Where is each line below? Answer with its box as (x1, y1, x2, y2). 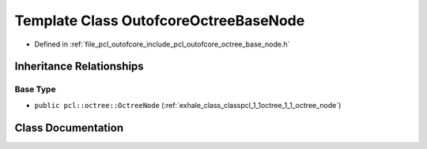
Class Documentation (14, 121, 124, 134)
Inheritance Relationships (14, 60, 144, 73)
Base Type (14, 84, 56, 95)
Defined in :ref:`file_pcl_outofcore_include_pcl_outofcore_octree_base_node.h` (34, 39, 290, 49)
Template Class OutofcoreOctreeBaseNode (14, 12, 305, 29)
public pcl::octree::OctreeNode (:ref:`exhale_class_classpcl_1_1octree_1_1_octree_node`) (34, 100, 342, 110)
